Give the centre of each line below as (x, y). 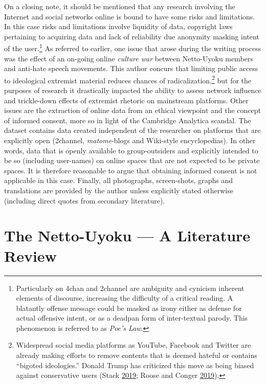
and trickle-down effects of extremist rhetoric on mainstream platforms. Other (126, 100)
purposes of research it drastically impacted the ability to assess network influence (133, 90)
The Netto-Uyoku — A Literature (127, 235)
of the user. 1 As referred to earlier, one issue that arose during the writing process (133, 48)
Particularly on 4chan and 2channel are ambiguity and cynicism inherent (130, 288)
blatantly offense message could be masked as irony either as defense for (129, 308)
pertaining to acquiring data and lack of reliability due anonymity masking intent (132, 36)
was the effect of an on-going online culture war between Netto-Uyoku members (129, 58)
